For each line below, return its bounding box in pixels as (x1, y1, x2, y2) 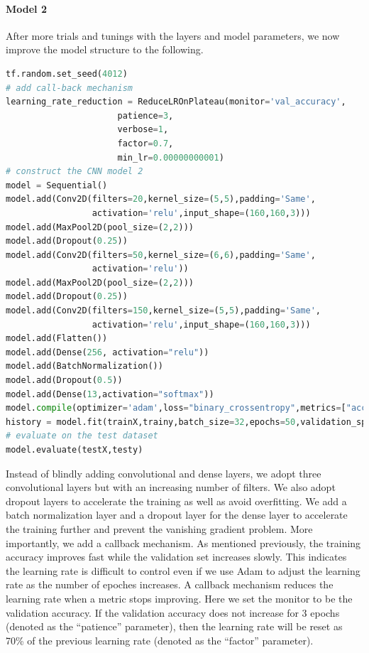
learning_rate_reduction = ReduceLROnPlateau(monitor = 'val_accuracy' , (6, 97, 346, 107)
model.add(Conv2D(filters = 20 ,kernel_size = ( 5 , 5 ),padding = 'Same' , (6, 194, 316, 205)
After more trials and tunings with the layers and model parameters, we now (6, 28, 340, 43)
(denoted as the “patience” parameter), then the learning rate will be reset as (6, 619, 343, 634)
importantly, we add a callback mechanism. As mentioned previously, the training (6, 535, 361, 550)
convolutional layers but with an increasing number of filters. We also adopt (6, 480, 336, 495)
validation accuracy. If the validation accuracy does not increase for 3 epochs (6, 605, 340, 620)
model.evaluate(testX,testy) (6, 445, 143, 455)
